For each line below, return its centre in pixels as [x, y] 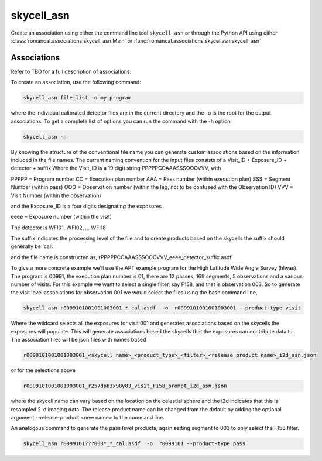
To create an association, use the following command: [76, 82]
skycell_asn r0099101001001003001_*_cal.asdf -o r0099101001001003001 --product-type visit [162, 308]
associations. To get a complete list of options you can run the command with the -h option [121, 121]
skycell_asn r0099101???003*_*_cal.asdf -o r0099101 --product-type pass [134, 444]
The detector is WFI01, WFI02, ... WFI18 [59, 228]
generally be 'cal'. [32, 246]
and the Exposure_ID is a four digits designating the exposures [86, 206]
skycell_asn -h [45, 137]
